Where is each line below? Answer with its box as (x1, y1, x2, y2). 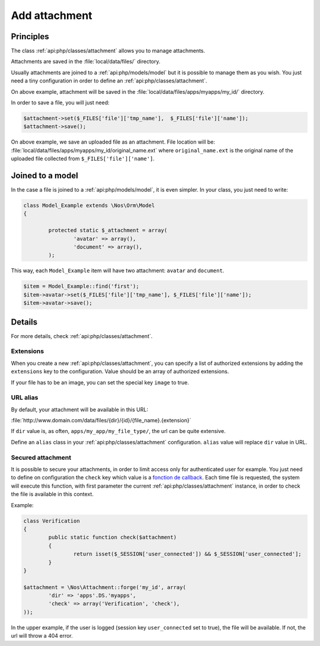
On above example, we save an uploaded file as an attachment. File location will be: (11, 138, 216, 145)
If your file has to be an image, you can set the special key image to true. (11, 378, 190, 386)
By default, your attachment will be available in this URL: (11, 406, 148, 413)
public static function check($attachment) (48, 534, 177, 541)
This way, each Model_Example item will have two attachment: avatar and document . (11, 267, 225, 274)
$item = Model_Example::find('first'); (23, 283, 139, 290)
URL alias (11, 393, 39, 402)
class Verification (23, 517, 80, 524)
